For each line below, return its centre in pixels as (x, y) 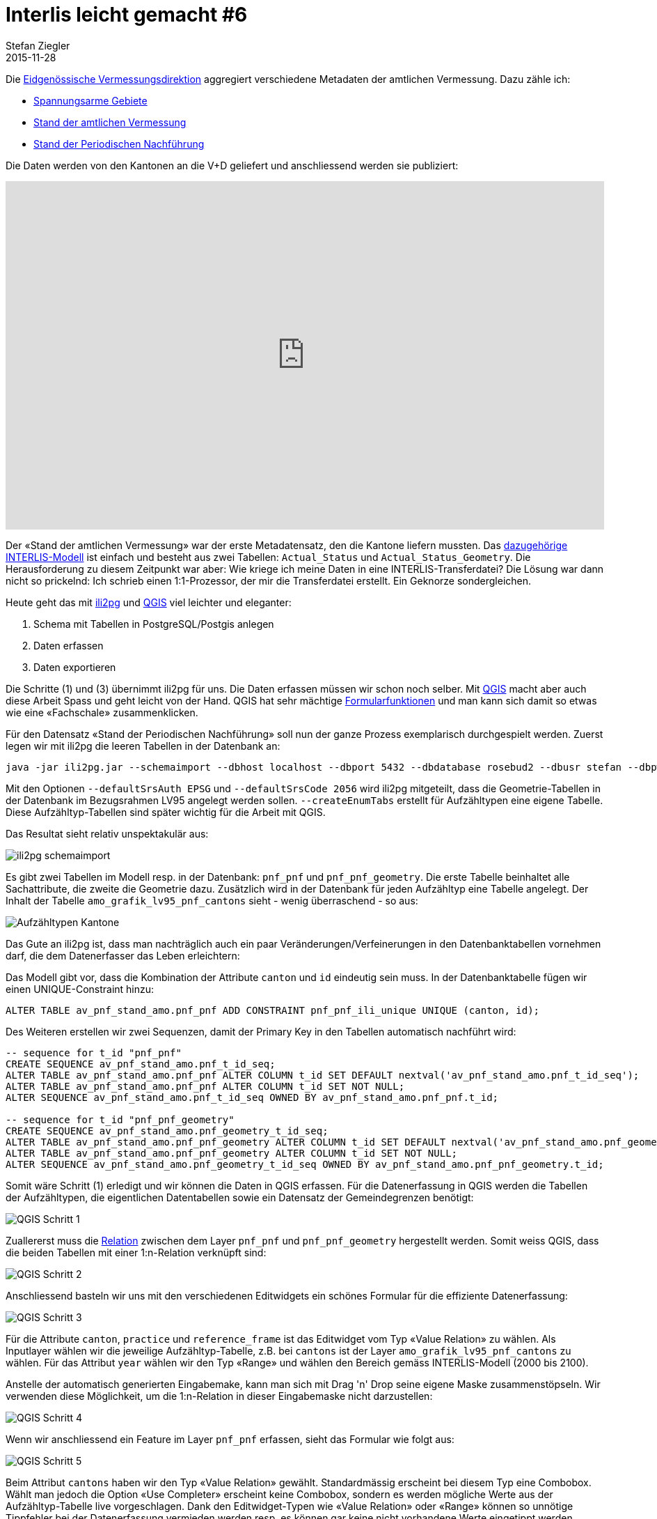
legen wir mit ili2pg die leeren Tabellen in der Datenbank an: (143, 746)
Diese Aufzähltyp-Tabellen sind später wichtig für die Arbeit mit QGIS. (166, 812)
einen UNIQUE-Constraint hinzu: (80, 989)
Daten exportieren (75, 667)
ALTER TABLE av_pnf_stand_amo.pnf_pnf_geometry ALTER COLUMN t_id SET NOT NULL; (232, 1153)
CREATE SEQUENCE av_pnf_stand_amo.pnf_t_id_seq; (141, 1064)
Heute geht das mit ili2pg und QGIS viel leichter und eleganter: (149, 602)
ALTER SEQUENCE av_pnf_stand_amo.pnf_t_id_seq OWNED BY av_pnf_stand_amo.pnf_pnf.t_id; (252, 1097)
